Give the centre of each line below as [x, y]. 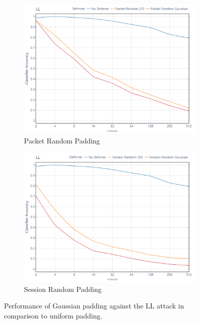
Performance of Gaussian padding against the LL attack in [94, 306]
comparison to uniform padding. [53, 315]
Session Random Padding [63, 289]
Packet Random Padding [62, 140]
